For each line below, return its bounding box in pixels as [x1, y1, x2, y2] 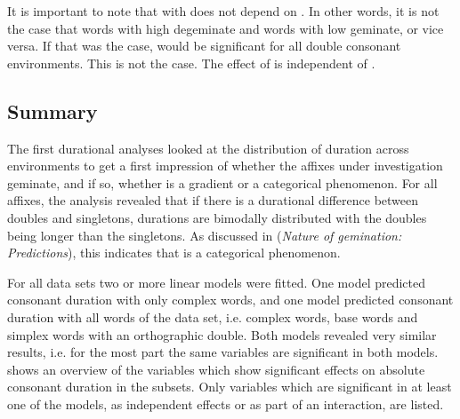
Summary [7, 97, 98, 124]
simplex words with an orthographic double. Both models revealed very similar [7, 325, 437, 344]
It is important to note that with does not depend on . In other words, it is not [7, 2, 440, 20]
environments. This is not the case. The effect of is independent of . [7, 53, 375, 72]
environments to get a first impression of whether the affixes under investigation [7, 156, 443, 175]
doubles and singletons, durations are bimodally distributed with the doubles [7, 208, 427, 226]
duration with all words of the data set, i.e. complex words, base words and [7, 307, 418, 326]
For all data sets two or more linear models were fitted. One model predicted [7, 273, 426, 291]
